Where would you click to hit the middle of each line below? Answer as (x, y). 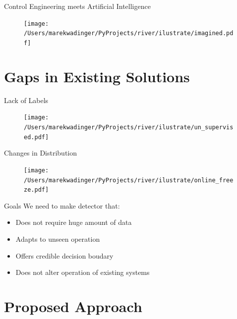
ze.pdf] (36, 190)
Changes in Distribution (41, 153)
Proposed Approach (73, 306)
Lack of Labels (26, 100)
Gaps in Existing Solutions (97, 76)
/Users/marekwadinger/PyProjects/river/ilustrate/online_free (129, 180)
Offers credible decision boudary (64, 255)
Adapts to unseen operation (58, 239)
